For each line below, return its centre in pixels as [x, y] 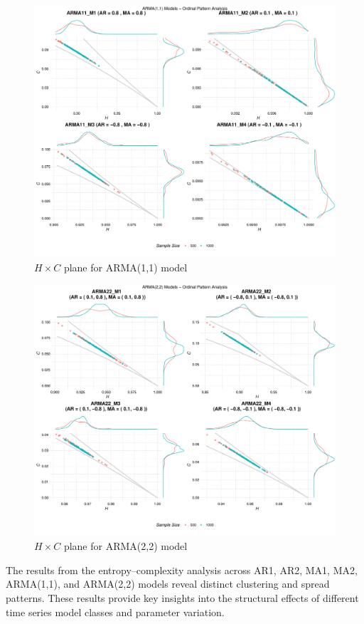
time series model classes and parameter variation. [115, 612]
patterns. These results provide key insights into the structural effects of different [182, 597]
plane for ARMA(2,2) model [125, 546]
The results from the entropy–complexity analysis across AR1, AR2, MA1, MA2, [182, 570]
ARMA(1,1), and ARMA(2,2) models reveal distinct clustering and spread [168, 584]
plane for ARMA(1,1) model [125, 267]
